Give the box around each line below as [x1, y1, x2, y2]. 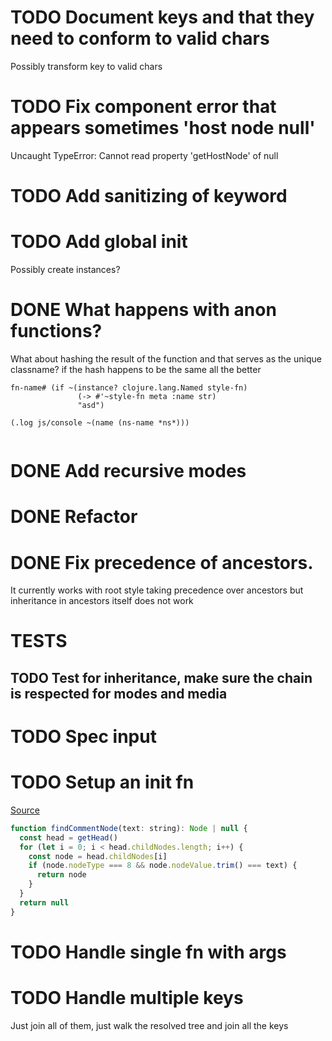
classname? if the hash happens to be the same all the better [10, 363, 262, 375]
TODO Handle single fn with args [10, 941, 287, 963]
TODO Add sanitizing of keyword [10, 185, 288, 208]
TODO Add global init [10, 231, 188, 253]
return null [19, 897, 70, 908]
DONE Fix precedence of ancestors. [10, 551, 314, 574]
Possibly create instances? [10, 264, 121, 275]
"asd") [77, 400, 105, 410]
